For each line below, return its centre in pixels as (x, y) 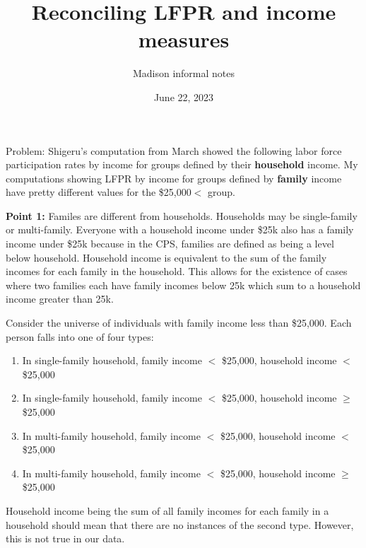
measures (184, 39)
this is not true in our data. (65, 538)
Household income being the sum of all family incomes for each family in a (167, 510)
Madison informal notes (184, 73)
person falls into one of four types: (80, 336)
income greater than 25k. (60, 299)
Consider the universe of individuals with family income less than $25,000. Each (179, 323)
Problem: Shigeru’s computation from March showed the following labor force (174, 150)
